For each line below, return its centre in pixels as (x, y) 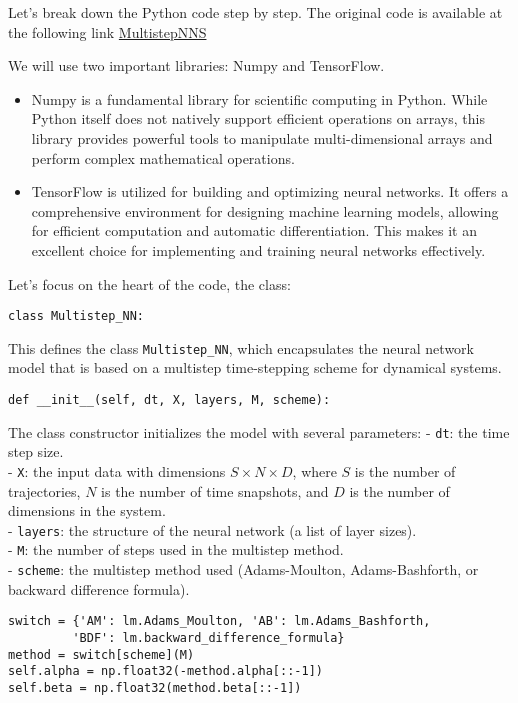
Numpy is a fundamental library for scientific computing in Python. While (259, 98)
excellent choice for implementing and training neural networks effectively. (258, 249)
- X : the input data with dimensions (117, 470)
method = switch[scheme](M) (101, 654)
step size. (36, 451)
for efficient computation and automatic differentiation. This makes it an (254, 230)
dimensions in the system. (87, 510)
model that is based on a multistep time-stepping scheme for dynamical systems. (255, 367)
